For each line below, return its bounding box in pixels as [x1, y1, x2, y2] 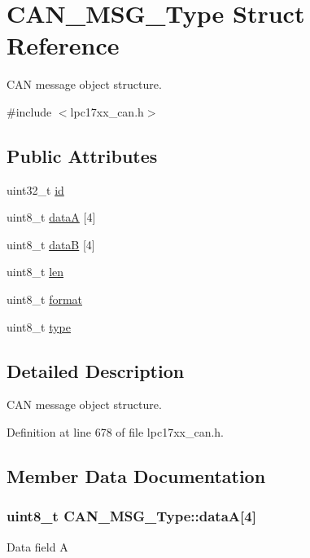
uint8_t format [7, 291, 83, 308]
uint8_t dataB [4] [7, 235, 95, 253]
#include [7, 103, 52, 120]
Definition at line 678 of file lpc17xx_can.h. [7, 424, 225, 441]
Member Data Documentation [7, 464, 266, 489]
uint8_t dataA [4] [7, 209, 96, 226]
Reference [7, 29, 120, 62]
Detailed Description [7, 358, 185, 383]
